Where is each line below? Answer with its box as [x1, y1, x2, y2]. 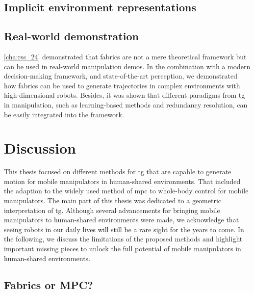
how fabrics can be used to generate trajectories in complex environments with [4, 80, 240, 90]
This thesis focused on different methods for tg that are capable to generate [4, 166, 231, 177]
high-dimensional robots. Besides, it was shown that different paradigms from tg [4, 90, 245, 100]
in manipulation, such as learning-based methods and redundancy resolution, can [4, 99, 248, 109]
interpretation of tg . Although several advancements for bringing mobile [4, 205, 220, 215]
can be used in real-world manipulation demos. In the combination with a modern [4, 61, 251, 71]
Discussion [4, 138, 76, 158]
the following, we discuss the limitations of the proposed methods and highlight [4, 234, 243, 244]
